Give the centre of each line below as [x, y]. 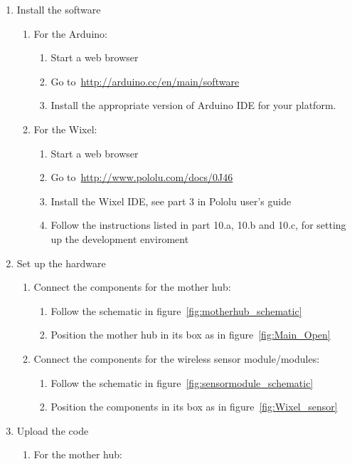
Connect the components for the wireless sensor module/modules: [177, 358]
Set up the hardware [61, 263]
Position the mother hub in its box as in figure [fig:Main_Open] [191, 335]
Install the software [59, 9]
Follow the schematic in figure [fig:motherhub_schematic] [176, 310]
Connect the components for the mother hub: [132, 287]
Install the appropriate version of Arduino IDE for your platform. [193, 105]
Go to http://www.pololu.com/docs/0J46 [142, 177]
